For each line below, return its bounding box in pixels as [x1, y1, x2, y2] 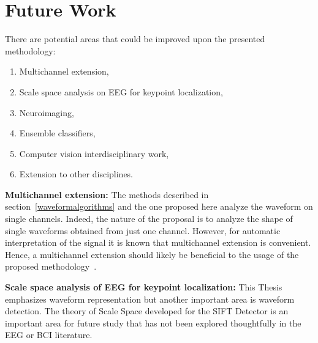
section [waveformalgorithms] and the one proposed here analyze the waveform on [5, 200, 313, 213]
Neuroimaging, [19, 106, 74, 119]
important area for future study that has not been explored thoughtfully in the [5, 316, 301, 329]
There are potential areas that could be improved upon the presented [5, 32, 265, 45]
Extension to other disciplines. [19, 168, 134, 180]
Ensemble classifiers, [19, 127, 96, 139]
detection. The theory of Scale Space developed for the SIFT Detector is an [5, 304, 289, 317]
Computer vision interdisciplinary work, [19, 147, 169, 160]
